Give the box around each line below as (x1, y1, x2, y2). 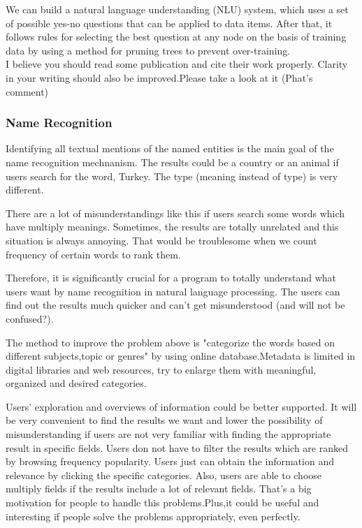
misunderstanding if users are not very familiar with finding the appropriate (6, 427, 331, 441)
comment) (6, 84, 49, 98)
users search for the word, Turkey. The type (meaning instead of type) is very (6, 168, 338, 183)
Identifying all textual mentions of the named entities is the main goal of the (6, 141, 334, 156)
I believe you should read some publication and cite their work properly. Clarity (6, 57, 348, 71)
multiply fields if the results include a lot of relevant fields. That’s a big (6, 481, 312, 496)
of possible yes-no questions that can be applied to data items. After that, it (6, 15, 333, 30)
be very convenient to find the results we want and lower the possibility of (6, 413, 323, 427)
